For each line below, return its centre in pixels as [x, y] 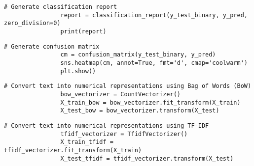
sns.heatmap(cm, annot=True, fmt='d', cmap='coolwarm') [154, 63]
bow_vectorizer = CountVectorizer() [120, 94]
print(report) [83, 31]
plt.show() [78, 71]
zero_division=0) [32, 23]
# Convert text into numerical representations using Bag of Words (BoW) [128, 86]
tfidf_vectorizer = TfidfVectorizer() [124, 134]
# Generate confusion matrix [52, 46]
